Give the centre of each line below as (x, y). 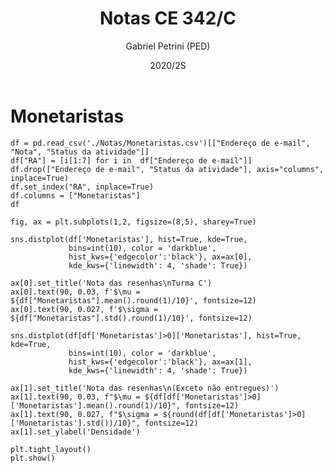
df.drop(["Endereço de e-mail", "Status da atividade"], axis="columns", (167, 169)
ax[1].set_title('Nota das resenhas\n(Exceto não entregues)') (145, 388)
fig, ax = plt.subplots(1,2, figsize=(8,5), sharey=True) (133, 222)
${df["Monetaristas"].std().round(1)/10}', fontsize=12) (131, 318)
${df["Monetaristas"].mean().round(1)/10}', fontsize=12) (133, 300)
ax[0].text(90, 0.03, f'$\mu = (75, 292)
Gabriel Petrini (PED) (168, 46)
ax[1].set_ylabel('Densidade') (75, 432)
